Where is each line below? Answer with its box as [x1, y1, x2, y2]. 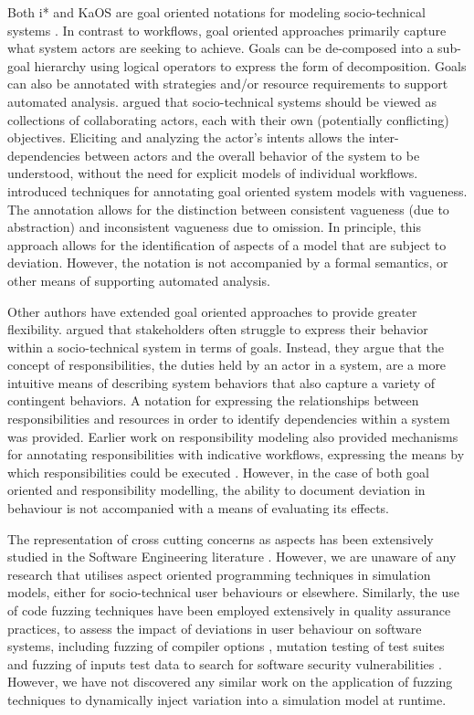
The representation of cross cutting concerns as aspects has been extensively [7, 529, 434, 548]
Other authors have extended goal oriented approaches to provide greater [7, 301, 417, 321]
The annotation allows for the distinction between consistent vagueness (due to [7, 199, 449, 218]
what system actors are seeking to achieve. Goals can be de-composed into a [7, 38, 434, 58]
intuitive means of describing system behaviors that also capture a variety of [7, 373, 436, 392]
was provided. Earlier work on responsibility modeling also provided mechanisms [7, 426, 458, 446]
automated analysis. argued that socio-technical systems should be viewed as [7, 91, 437, 110]
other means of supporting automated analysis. [7, 270, 270, 289]
